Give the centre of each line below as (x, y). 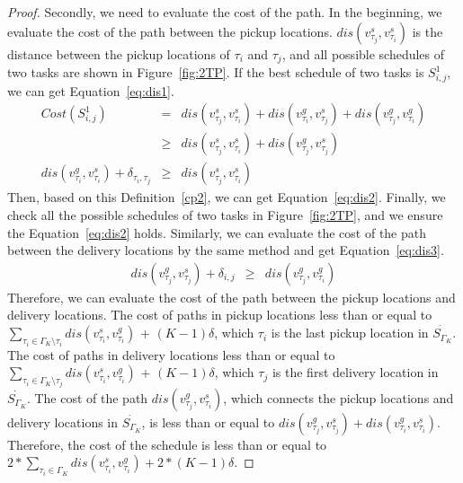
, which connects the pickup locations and (338, 397)
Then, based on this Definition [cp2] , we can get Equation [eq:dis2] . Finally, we (227, 197)
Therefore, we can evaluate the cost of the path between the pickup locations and (231, 297)
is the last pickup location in (350, 333)
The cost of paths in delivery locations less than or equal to (171, 354)
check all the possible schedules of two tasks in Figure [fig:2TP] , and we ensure (225, 215)
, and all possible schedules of (363, 53)
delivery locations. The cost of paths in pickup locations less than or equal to (220, 315)
